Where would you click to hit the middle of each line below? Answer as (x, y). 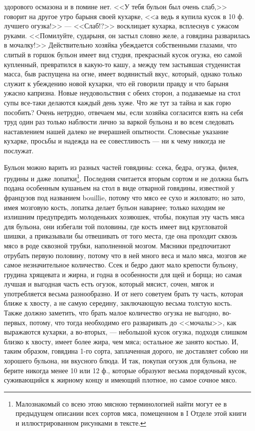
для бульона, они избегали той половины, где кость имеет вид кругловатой (116, 226)
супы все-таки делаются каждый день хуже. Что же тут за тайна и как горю (117, 102)
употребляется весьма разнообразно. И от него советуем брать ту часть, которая (124, 293)
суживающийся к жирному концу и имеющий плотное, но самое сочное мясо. (121, 380)
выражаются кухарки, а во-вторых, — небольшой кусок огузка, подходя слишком (126, 332)
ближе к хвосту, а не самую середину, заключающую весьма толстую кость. (118, 303)
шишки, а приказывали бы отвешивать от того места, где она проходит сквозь (121, 236)
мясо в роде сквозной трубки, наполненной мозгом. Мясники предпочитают (117, 245)
